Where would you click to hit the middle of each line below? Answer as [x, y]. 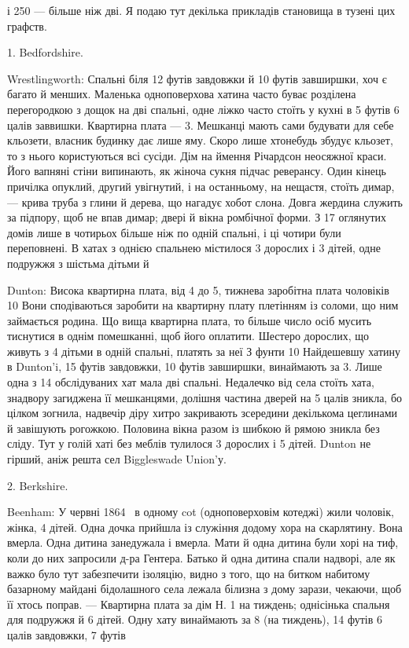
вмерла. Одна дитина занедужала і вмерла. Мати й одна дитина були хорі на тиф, [203, 542]
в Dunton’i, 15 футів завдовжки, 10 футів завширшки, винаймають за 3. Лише [195, 366]
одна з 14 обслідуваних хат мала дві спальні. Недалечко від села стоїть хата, [191, 382]
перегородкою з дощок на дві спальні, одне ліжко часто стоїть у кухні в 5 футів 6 [203, 109]
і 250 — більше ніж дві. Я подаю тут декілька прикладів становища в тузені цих [201, 10]
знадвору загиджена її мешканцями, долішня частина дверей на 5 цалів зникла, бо [205, 397]
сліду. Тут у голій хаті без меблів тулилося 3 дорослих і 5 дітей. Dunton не [189, 443]
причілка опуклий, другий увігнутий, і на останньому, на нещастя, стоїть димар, [201, 186]
